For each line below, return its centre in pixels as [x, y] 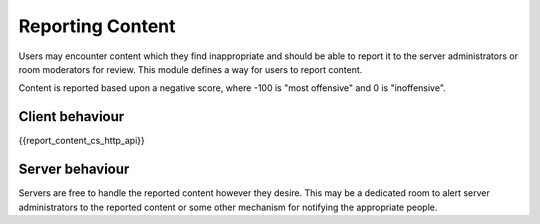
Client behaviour [71, 116]
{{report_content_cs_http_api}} [81, 141]
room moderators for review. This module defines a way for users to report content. [190, 69]
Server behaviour [74, 169]
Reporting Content [97, 26]
